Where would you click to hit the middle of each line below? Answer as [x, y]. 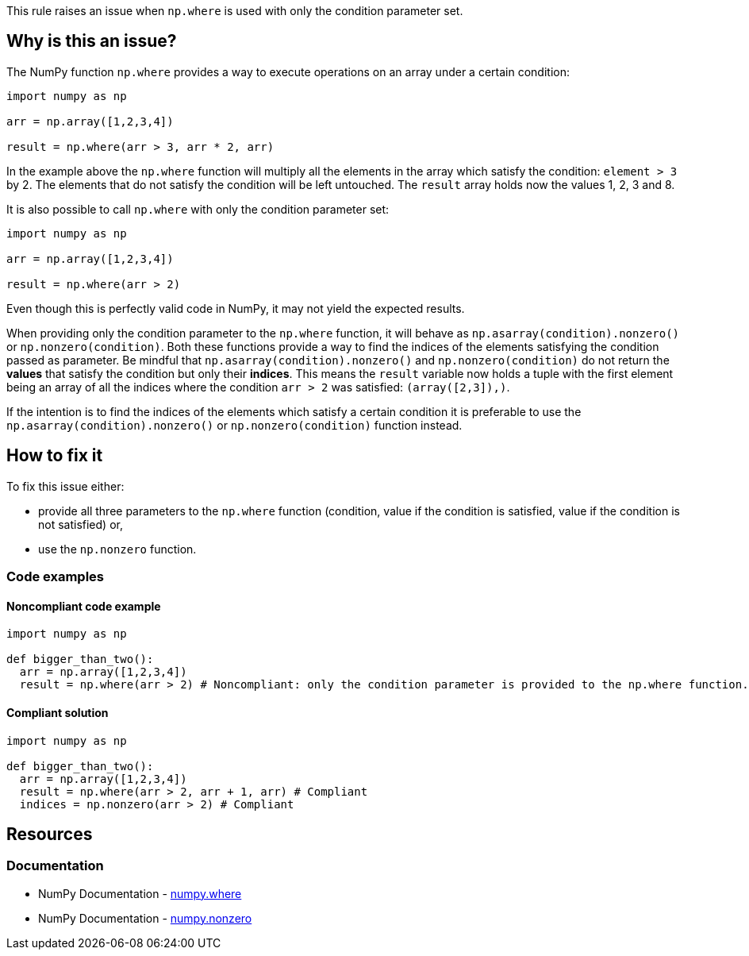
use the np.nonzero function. [117, 549]
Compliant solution [58, 712]
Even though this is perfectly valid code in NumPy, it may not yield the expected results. [236, 308]
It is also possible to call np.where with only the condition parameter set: [198, 209]
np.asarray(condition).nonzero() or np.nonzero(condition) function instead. [234, 425]
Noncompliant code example [84, 606]
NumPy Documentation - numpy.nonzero [145, 918]
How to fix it [55, 456]
